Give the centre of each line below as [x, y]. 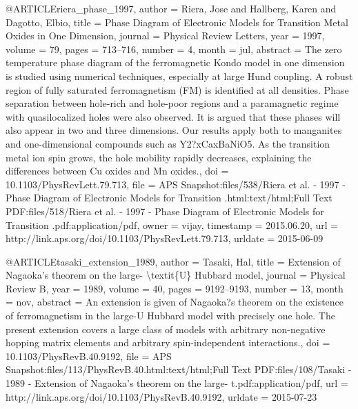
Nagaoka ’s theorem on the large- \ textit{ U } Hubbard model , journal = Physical [176, 275]
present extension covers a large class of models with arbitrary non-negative [166, 329]
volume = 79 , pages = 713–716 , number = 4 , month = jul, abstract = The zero [174, 49]
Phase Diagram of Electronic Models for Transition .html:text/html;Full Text [169, 198]
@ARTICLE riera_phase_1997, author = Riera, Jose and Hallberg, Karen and [171, 8]
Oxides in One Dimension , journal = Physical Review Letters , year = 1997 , [165, 36]
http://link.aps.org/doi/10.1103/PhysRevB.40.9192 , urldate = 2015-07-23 [161, 396]
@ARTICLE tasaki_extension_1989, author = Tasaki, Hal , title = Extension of [173, 261]
